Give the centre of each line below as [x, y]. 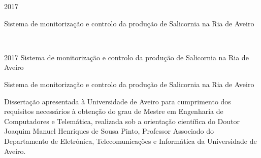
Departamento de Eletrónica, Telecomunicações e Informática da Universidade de [130, 141]
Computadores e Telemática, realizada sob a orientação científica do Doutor [122, 121]
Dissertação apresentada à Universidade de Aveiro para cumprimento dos [118, 101]
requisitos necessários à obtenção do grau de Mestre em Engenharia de [114, 111]
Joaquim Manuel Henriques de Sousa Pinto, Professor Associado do [109, 131]
